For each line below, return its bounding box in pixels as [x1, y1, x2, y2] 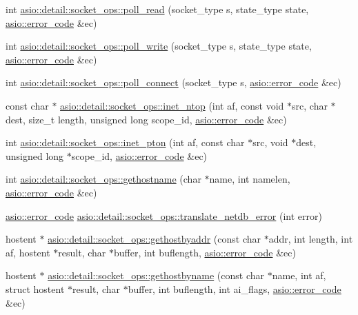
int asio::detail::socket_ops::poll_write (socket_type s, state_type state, [6, 39, 312, 53]
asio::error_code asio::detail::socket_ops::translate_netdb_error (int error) [6, 208, 322, 223]
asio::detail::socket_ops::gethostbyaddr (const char [48, 232, 261, 246]
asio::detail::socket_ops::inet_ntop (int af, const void [60, 98, 284, 112]
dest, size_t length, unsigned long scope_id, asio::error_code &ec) [6, 112, 287, 126]
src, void [252, 135, 288, 150]
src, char [292, 98, 328, 112]
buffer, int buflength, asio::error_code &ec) [113, 245, 296, 259]
